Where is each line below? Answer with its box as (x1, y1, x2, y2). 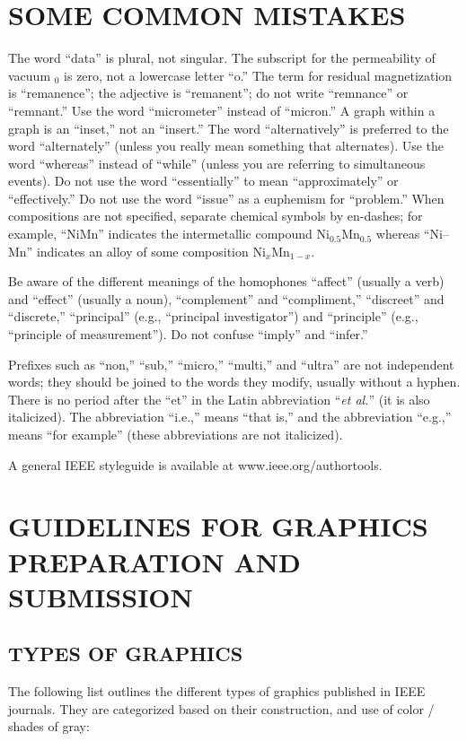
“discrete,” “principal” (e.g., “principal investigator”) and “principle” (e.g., (8, 307, 419, 326)
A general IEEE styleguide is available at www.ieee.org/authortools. (8, 455, 383, 474)
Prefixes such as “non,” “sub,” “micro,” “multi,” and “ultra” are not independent (8, 354, 454, 373)
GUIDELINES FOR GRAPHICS (8, 508, 428, 545)
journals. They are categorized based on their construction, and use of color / (8, 699, 435, 718)
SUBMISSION (8, 578, 193, 615)
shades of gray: (8, 717, 90, 736)
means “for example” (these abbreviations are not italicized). (8, 425, 343, 443)
